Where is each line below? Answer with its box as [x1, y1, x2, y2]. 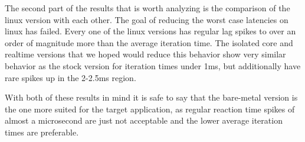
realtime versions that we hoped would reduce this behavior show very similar [5, 48, 286, 60]
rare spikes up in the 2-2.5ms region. [5, 71, 136, 83]
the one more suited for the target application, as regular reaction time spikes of [5, 102, 295, 115]
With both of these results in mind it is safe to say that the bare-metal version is [5, 91, 298, 104]
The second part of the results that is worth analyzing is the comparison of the [5, 2, 290, 14]
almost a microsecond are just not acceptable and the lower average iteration [5, 114, 283, 127]
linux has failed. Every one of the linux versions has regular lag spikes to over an [5, 25, 296, 37]
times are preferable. [5, 125, 79, 138]
